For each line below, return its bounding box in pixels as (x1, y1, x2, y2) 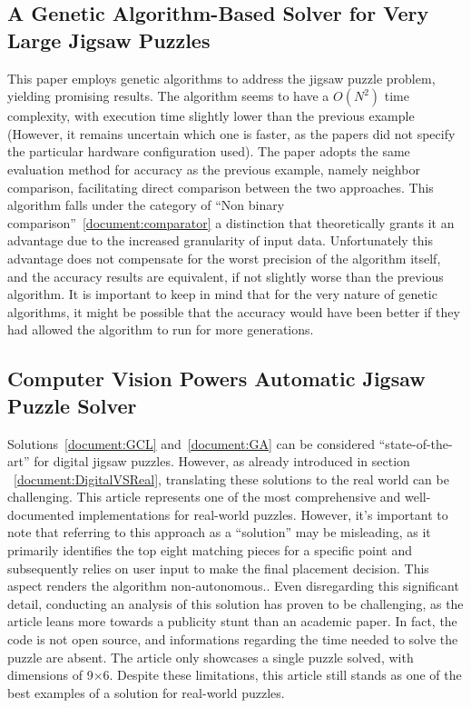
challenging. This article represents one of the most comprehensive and (7, 487, 401, 506)
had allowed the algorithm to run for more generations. (7, 320, 314, 339)
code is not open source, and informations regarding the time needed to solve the (7, 630, 458, 649)
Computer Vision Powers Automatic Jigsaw (7, 364, 426, 393)
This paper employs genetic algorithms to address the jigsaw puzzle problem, (7, 68, 436, 87)
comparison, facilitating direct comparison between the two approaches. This (7, 177, 434, 196)
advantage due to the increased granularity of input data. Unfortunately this (7, 231, 433, 250)
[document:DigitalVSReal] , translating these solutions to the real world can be (14, 469, 449, 488)
